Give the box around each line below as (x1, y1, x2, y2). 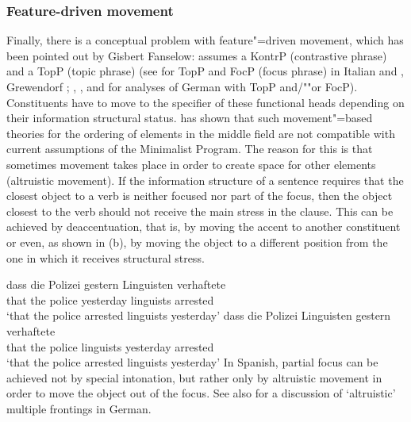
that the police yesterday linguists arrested (6, 291, 214, 308)
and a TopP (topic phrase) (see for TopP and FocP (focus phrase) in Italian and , (6, 63, 404, 79)
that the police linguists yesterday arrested (6, 338, 214, 355)
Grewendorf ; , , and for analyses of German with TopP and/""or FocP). (6, 79, 358, 94)
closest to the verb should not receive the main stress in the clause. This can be (6, 202, 394, 219)
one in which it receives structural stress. (6, 249, 205, 266)
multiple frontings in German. (6, 400, 152, 416)
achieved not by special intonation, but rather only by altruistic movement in (6, 369, 382, 386)
